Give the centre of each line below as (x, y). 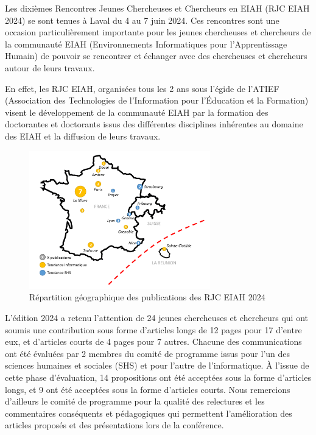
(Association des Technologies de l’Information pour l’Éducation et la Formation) (157, 100)
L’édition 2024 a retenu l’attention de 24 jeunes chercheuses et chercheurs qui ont (157, 318)
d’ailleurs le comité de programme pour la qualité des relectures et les (135, 401)
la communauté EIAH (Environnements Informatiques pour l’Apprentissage (146, 44)
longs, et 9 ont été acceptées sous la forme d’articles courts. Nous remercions (148, 389)
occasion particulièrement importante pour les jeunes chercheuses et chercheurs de (158, 32)
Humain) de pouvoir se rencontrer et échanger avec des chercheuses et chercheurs (156, 56)
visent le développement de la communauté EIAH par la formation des (137, 112)
